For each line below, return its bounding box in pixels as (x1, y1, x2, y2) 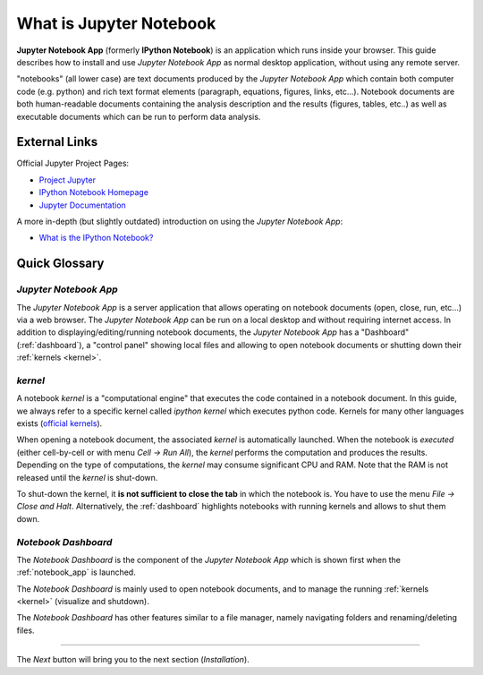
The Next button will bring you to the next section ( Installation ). (16, 654, 250, 665)
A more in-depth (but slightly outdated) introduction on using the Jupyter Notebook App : (16, 216, 343, 226)
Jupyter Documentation (38, 200, 127, 210)
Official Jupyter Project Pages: (16, 158, 130, 169)
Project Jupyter (38, 175, 96, 185)
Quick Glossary (16, 256, 105, 271)
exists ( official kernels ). (16, 418, 103, 429)
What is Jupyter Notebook (16, 13, 216, 33)
